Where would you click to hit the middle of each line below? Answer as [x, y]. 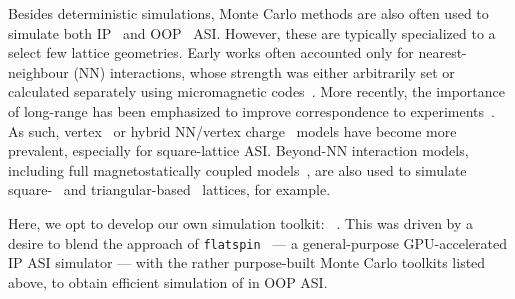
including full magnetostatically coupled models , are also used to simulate [237, 169]
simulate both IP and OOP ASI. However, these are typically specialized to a [252, 32]
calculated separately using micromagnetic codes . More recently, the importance [257, 91]
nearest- [442, 52]
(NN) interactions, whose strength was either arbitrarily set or [264, 71]
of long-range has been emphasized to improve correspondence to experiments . [251, 110]
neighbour [38, 71]
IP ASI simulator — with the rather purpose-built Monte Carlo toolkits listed [247, 262]
